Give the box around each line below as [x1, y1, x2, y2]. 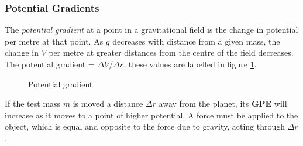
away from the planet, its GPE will [159, 97, 287, 110]
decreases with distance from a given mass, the [112, 35, 280, 47]
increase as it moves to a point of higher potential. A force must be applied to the [5, 108, 298, 121]
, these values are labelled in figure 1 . [123, 58, 257, 70]
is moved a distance [73, 97, 143, 110]
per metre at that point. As [5, 35, 104, 47]
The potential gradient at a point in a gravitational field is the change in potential [5, 23, 298, 36]
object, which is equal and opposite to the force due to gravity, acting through [5, 120, 285, 133]
